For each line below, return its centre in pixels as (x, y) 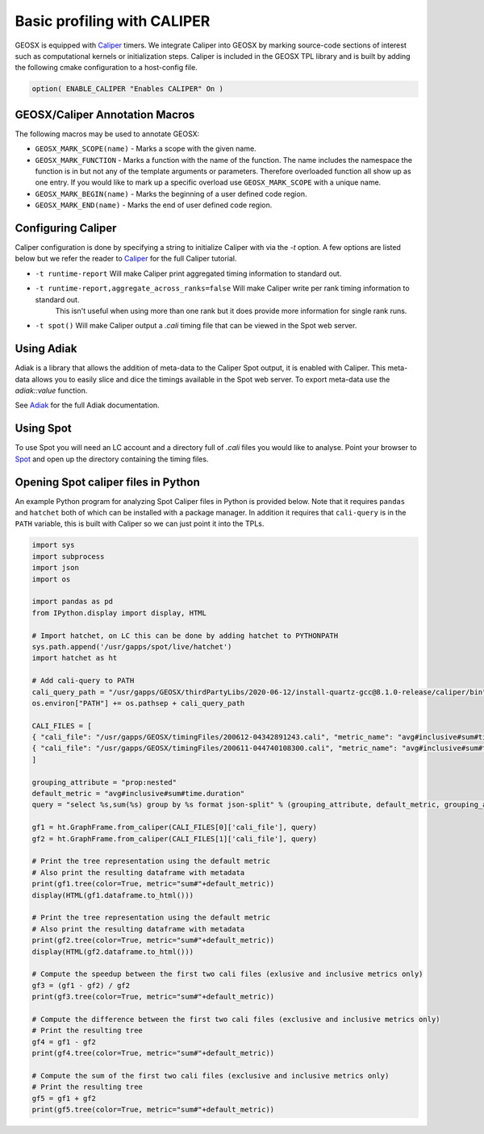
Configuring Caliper (66, 228)
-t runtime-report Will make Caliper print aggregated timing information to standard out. (188, 273)
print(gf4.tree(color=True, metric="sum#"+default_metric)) (153, 1053)
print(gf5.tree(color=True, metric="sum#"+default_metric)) (153, 1109)
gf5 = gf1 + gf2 (64, 1098)
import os (51, 579)
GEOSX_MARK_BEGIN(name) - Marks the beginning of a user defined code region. (171, 194)
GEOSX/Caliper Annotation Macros (105, 114)
